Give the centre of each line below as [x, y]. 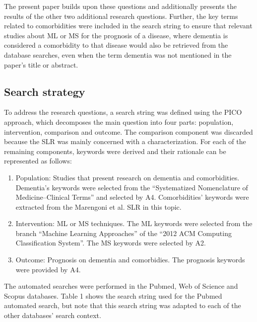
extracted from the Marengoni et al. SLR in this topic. [98, 206]
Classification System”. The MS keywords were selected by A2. [111, 243]
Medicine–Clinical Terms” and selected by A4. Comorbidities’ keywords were [132, 197]
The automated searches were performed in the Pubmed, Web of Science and [121, 286]
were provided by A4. [48, 269]
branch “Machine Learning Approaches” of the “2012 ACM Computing [124, 233]
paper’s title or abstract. [41, 64]
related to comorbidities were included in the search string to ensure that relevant [128, 26]
